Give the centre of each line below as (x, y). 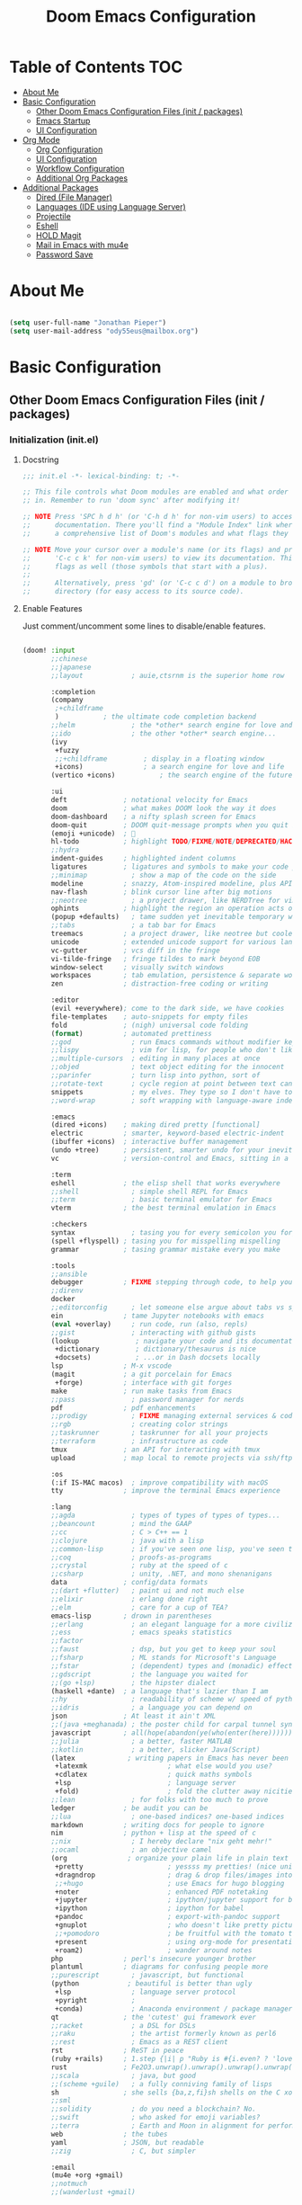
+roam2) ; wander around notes (154, 1950)
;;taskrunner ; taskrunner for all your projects (160, 1433)
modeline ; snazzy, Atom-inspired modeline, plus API (172, 883)
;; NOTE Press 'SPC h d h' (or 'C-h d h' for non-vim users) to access (159, 517)
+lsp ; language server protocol (146, 1992)
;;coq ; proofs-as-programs (132, 1558)
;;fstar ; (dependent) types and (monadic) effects (173, 1665)
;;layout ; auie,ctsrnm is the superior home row (168, 675)
